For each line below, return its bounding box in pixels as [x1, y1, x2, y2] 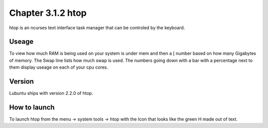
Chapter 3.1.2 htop [9, 7, 87, 18]
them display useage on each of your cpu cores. [9, 64, 109, 70]
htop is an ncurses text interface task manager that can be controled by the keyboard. [9, 25, 185, 31]
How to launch [9, 103, 55, 111]
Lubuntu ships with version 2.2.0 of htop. [9, 90, 93, 96]
